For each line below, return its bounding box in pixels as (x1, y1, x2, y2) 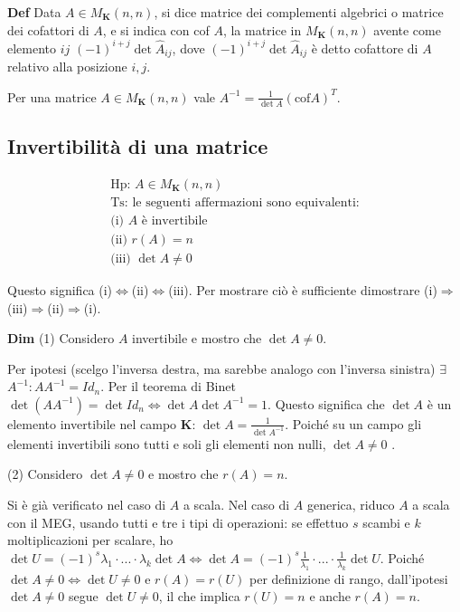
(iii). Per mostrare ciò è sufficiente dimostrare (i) (168, 280, 437, 299)
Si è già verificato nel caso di (7, 494, 166, 513)
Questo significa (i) (7, 280, 113, 299)
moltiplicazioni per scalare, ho (7, 531, 174, 550)
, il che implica (158, 587, 240, 606)
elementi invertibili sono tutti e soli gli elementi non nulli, (7, 434, 326, 453)
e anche (309, 587, 351, 606)
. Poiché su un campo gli (285, 414, 422, 433)
